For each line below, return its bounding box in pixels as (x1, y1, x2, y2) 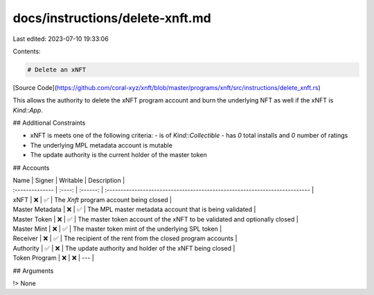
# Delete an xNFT (27, 66, 87, 73)
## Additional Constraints (12, 118, 86, 127)
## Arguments (12, 267, 54, 275)
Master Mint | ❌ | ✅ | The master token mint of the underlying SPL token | (12, 224, 222, 233)
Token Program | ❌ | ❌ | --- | (12, 253, 95, 262)
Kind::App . (12, 106, 43, 114)
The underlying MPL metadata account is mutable (30, 141, 173, 149)
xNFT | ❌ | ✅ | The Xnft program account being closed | (12, 195, 172, 204)
